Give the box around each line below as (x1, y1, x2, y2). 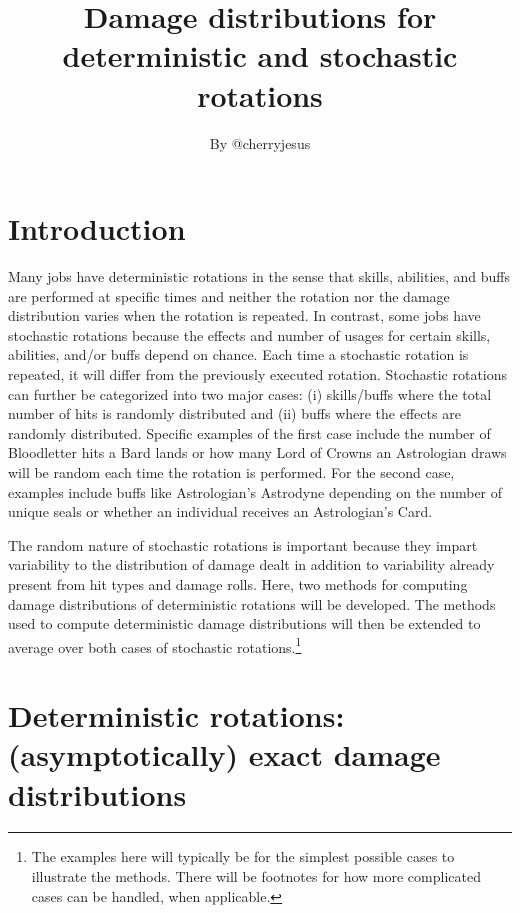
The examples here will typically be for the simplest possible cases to (31, 846, 455, 867)
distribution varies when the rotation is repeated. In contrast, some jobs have (8, 305, 481, 326)
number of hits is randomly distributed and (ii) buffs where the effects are (8, 403, 461, 424)
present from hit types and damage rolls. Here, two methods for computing (8, 573, 468, 594)
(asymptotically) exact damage (8, 734, 441, 775)
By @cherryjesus (209, 132, 311, 153)
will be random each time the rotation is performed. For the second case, (8, 461, 455, 482)
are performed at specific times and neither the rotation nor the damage (8, 285, 450, 306)
